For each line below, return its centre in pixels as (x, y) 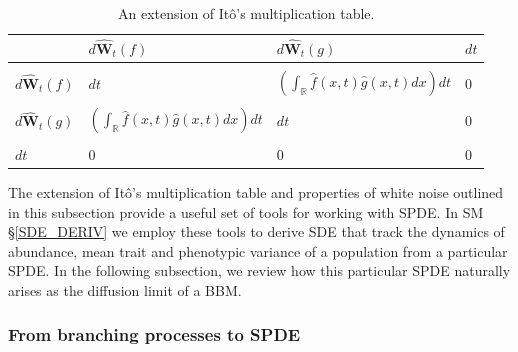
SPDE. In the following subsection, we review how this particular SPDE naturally (259, 270)
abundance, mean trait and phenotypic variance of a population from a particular (258, 250)
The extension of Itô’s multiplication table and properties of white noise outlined (256, 192)
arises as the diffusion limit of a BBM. (125, 289)
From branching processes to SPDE (154, 334)
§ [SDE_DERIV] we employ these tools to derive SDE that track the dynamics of (256, 231)
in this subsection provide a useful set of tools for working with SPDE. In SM (246, 211)
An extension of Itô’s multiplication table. (246, 13)
